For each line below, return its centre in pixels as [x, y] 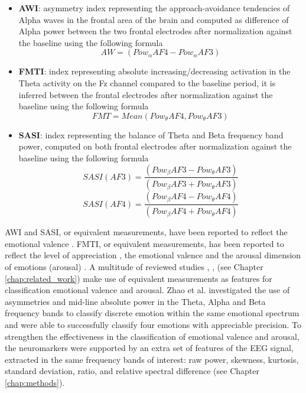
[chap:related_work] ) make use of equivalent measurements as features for [139, 278]
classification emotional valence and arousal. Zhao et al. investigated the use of [147, 290]
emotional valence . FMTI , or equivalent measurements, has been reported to [144, 243]
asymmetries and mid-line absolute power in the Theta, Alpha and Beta [135, 301]
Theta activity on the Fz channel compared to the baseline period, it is [147, 82]
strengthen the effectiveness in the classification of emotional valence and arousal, [152, 336]
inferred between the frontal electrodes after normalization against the [146, 94]
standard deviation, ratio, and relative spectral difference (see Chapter [132, 371]
